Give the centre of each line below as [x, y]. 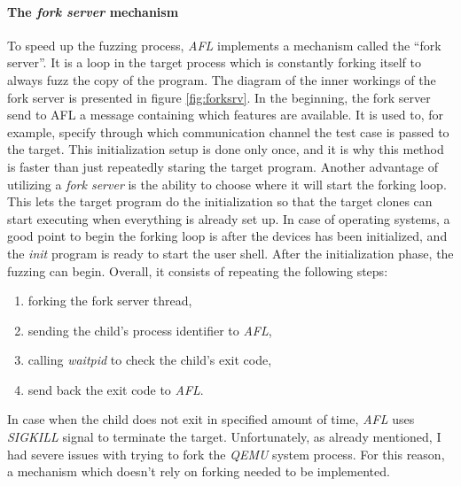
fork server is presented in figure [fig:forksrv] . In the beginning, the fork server [219, 97]
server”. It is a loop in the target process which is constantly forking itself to [214, 62]
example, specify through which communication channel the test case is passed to [228, 131]
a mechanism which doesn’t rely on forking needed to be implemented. [199, 471]
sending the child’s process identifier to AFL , [150, 330]
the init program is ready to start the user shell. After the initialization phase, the [230, 253]
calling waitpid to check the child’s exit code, [150, 360]
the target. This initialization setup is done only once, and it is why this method [226, 149]
